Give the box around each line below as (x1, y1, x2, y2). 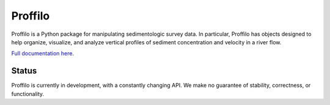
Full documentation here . (11, 50, 75, 57)
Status (11, 66, 37, 76)
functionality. (11, 90, 45, 97)
